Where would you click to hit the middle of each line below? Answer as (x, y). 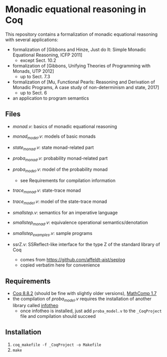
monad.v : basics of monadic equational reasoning (65, 126)
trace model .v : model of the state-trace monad (60, 202)
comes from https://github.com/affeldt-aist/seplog (73, 260)
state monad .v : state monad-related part (53, 148)
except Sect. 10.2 (38, 60)
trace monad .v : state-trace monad (47, 191)
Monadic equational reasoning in (76, 9)
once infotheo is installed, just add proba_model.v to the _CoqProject (91, 311)
